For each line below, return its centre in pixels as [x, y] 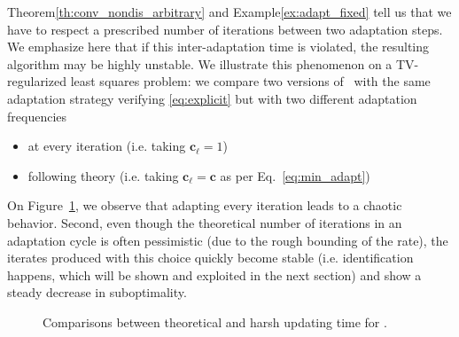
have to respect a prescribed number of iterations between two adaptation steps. [225, 29]
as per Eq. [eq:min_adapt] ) [295, 175]
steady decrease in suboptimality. [97, 292]
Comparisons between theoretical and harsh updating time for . [215, 321]
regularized [37, 81]
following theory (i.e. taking [103, 175]
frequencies [37, 116]
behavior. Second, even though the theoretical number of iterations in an [205, 222]
